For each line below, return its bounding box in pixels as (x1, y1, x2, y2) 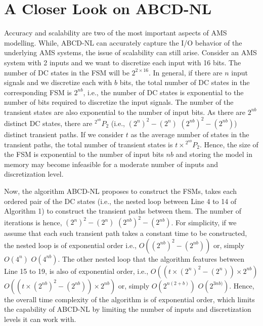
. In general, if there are (149, 67, 223, 77)
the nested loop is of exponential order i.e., (4, 239, 137, 250)
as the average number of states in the (130, 129, 249, 139)
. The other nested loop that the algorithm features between (58, 253, 245, 264)
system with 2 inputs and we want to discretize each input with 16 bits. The (4, 57, 241, 67)
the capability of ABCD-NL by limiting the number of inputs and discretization (4, 304, 251, 314)
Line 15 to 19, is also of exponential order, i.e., (4, 265, 149, 276)
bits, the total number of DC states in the (119, 77, 250, 88)
